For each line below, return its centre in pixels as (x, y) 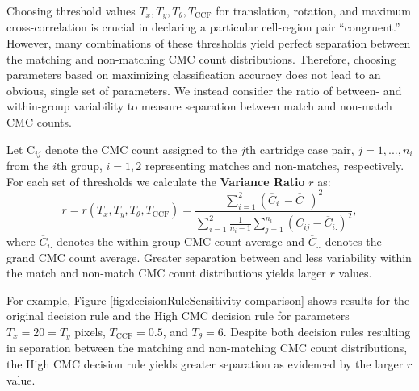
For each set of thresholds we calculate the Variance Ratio (156, 181)
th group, (80, 166)
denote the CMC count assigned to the (141, 149)
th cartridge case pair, (300, 149)
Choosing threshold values (71, 10)
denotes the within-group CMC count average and (181, 241)
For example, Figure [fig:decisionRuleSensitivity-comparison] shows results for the (208, 299)
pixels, (90, 331)
